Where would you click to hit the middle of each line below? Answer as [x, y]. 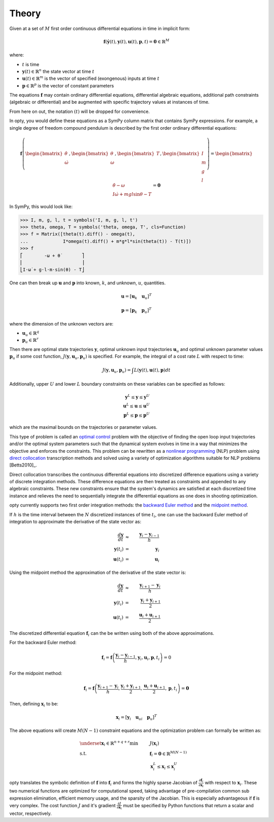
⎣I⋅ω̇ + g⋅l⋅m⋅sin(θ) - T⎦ [52, 270]
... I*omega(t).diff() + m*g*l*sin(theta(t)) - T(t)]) [106, 241]
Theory [25, 13]
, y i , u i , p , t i [147, 658]
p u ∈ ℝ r [30, 340]
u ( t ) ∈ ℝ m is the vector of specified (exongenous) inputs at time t [91, 78]
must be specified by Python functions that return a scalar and [188, 805]
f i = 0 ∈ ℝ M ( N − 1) [168, 754]
